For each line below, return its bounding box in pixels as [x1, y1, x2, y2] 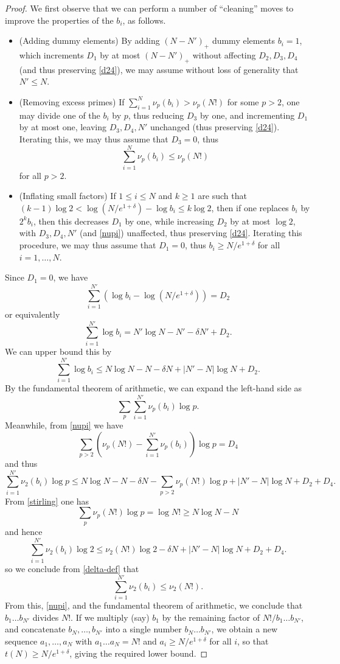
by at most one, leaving [19, 121, 106, 133]
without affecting [192, 48, 256, 61]
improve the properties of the [5, 13, 114, 26]
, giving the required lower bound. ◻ [69, 646, 208, 659]
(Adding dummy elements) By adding [19, 34, 160, 47]
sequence [5, 635, 38, 648]
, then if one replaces [211, 201, 289, 214]
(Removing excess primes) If [19, 95, 125, 108]
